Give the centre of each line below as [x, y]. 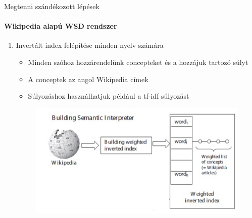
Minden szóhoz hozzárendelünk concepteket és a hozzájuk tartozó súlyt [138, 62]
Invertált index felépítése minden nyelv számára [90, 45]
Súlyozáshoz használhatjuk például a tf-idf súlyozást [109, 96]
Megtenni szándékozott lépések [52, 6]
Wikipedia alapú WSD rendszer [61, 26]
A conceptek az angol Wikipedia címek [88, 79]
